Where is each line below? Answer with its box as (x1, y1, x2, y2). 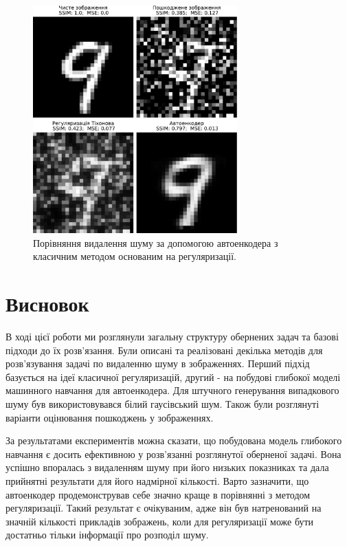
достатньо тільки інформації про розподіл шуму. (5, 527, 209, 542)
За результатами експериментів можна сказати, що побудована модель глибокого (5, 433, 342, 448)
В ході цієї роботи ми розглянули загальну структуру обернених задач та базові (5, 329, 339, 343)
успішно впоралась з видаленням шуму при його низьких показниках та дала (5, 460, 329, 474)
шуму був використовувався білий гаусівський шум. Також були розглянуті (5, 396, 320, 411)
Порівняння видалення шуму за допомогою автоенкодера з (33, 235, 278, 250)
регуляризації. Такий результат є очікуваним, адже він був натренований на (5, 501, 322, 515)
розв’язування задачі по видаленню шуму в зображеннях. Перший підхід (5, 356, 310, 371)
